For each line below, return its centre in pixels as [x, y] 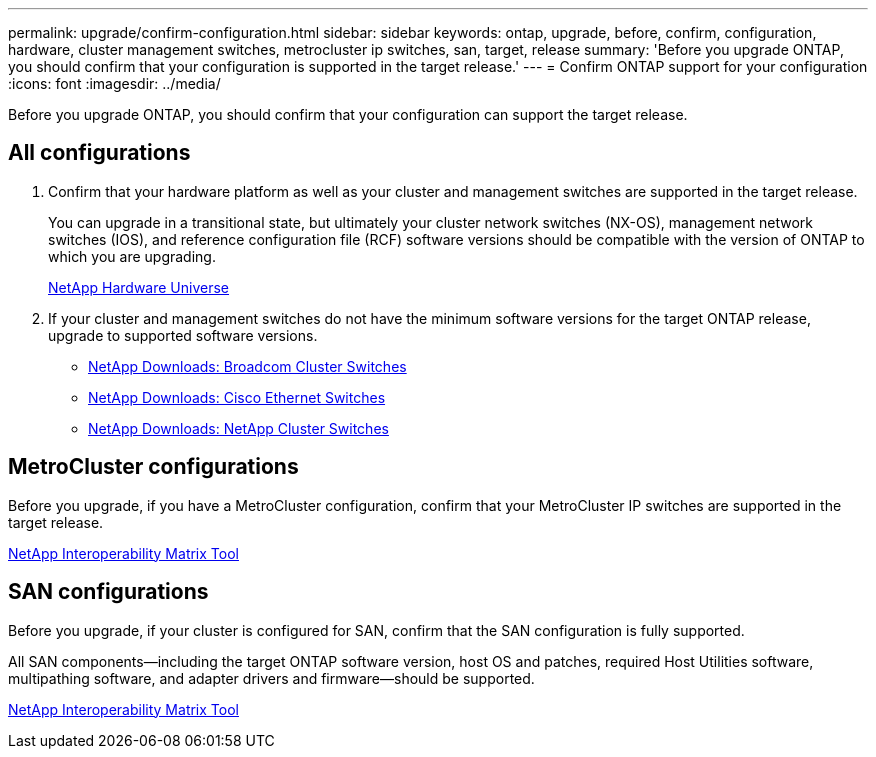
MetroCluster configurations [153, 467]
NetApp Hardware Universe [139, 287]
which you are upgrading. [132, 256]
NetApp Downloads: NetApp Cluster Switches [238, 428]
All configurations [99, 153]
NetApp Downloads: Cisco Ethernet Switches [237, 397]
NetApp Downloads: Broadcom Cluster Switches [247, 366]
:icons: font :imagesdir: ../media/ [114, 83]
